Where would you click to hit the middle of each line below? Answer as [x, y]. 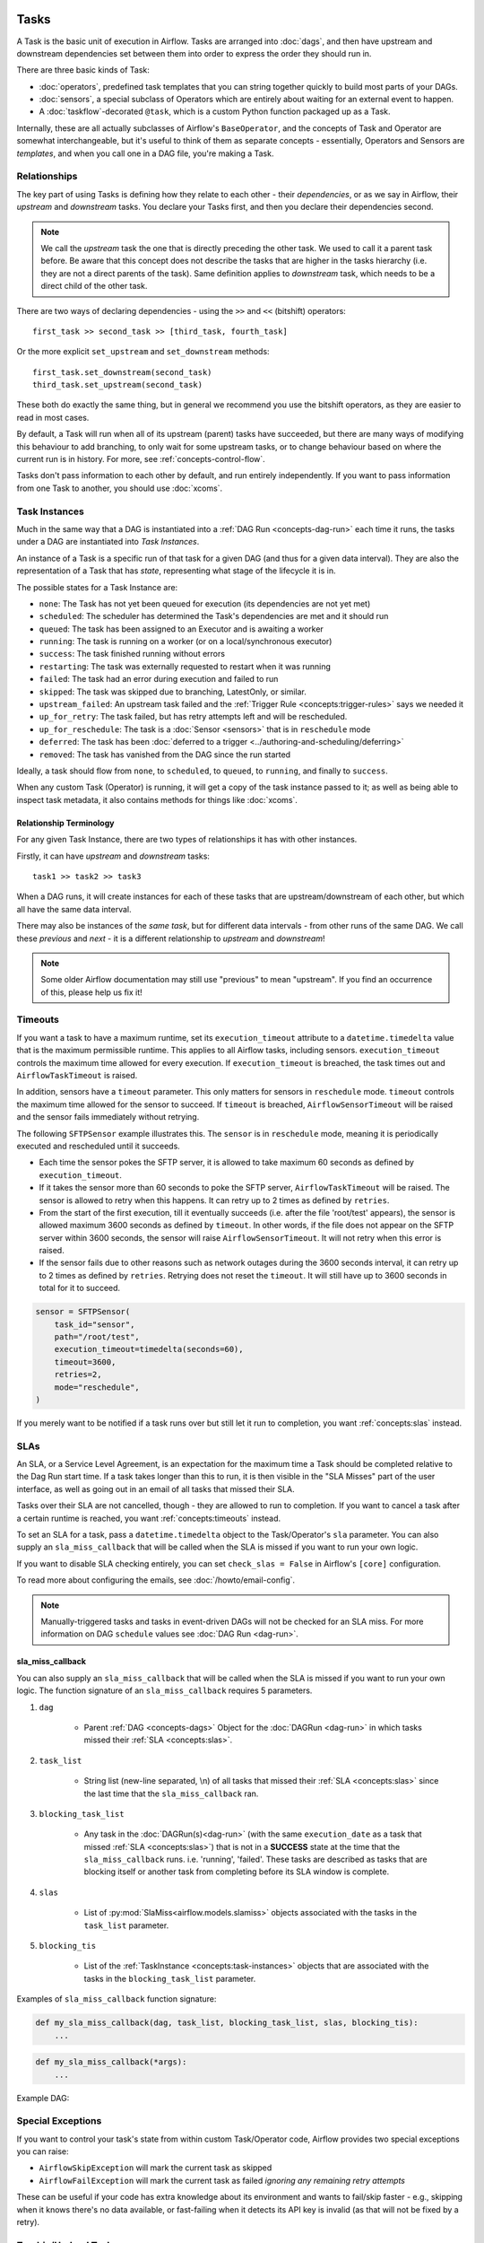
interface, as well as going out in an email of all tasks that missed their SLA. [156, 1488]
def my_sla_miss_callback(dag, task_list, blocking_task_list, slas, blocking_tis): [227, 2023]
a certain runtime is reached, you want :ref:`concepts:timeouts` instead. [149, 1518]
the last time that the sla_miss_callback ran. [171, 1794]
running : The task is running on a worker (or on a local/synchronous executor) [186, 641]
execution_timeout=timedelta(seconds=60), [149, 1349]
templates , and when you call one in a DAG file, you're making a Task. [145, 153]
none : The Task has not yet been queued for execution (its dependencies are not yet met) [205, 603]
